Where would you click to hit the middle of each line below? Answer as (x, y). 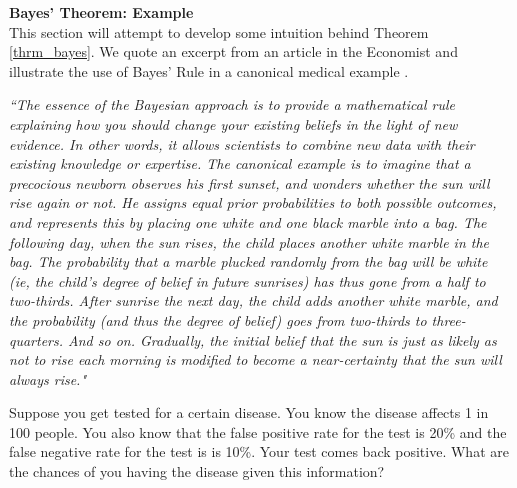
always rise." (48, 378)
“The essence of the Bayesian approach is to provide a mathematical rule (232, 104)
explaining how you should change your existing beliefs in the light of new (233, 123)
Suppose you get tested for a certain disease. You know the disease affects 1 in (249, 412)
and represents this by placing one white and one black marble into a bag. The (248, 221)
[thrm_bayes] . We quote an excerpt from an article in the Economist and (233, 51)
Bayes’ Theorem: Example (101, 12)
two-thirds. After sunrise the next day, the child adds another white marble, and (253, 300)
